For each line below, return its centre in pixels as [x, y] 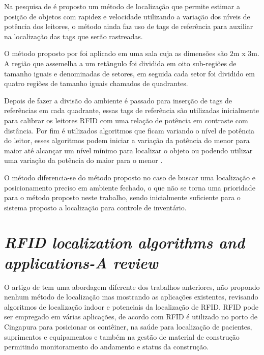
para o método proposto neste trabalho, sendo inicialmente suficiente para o [122, 197]
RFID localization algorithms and [125, 242]
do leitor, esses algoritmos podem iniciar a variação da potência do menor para [127, 140]
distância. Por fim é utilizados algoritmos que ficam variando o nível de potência [129, 130]
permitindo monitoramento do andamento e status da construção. [107, 347]
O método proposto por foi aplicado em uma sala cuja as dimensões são [116, 53]
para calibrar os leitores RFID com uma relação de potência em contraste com [126, 120]
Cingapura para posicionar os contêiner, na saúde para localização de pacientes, [128, 326]
